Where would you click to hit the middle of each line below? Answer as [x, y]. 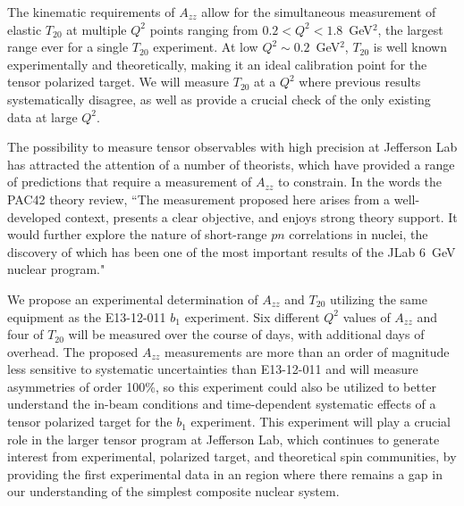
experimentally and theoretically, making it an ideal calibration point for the [217, 64]
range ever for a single [68, 47]
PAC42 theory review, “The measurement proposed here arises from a [199, 199]
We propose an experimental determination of [133, 299]
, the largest [410, 29]
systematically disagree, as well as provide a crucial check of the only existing [219, 99]
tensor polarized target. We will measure [118, 82]
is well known [410, 47]
